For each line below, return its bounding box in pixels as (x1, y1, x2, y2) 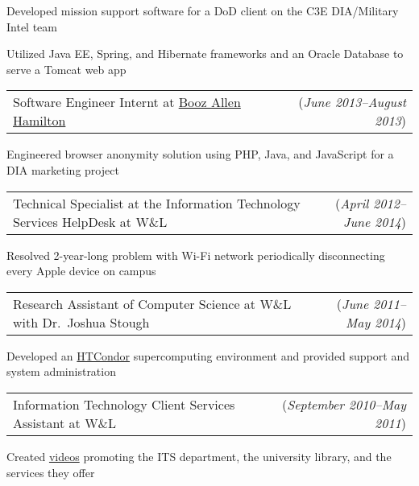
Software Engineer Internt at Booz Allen (13, 93, 241, 112)
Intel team (6, 18, 57, 35)
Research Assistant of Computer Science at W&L (13, 294, 292, 313)
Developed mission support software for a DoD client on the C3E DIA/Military (6, 2, 399, 19)
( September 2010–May (281, 394, 406, 414)
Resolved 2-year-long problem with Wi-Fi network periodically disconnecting (6, 246, 385, 263)
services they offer (6, 463, 95, 480)
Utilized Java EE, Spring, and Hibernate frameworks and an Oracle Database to (6, 45, 404, 62)
